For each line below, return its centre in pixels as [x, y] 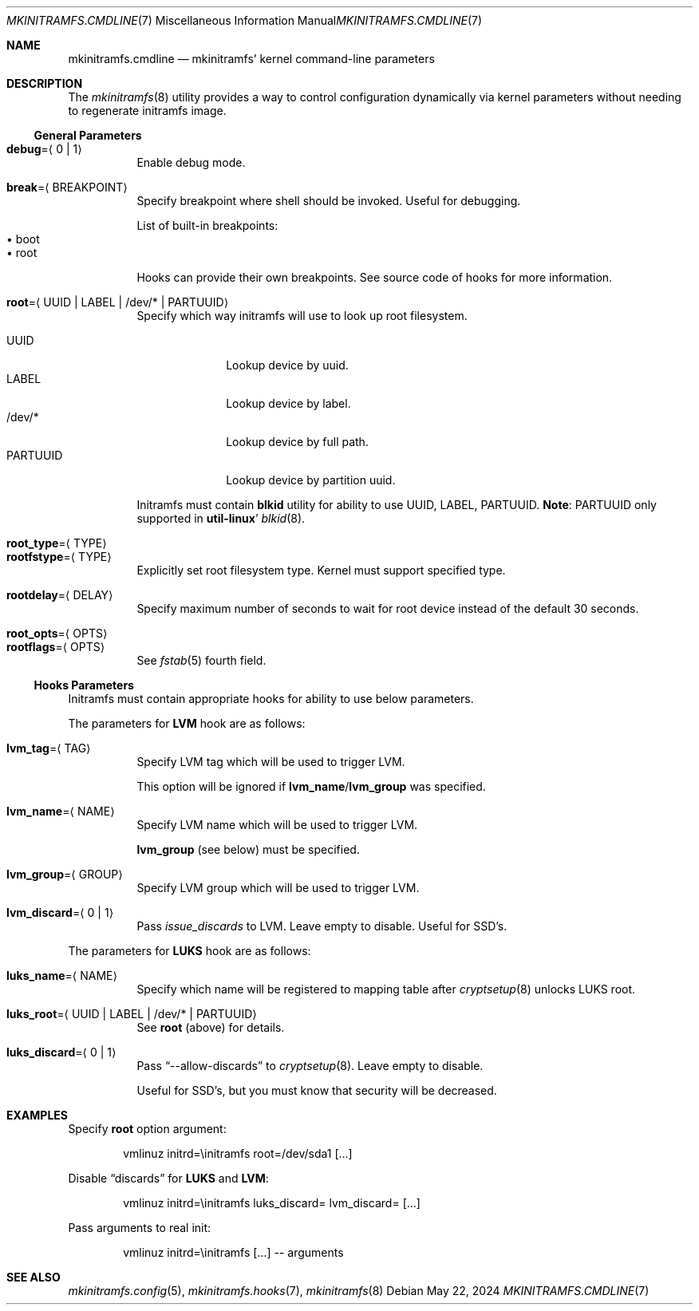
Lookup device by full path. [297, 442]
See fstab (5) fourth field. [201, 660]
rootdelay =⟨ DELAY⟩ [60, 595]
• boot [23, 239]
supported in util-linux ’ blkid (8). [221, 518]
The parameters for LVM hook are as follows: [187, 723]
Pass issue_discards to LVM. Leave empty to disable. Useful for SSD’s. [322, 926]
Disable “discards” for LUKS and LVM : [168, 1178]
